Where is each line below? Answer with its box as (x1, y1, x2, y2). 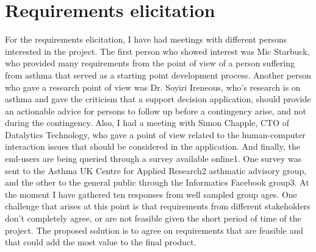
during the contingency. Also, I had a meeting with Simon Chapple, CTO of (5, 116, 290, 129)
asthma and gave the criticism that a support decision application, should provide (5, 93, 311, 105)
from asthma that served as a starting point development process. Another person (5, 68, 312, 81)
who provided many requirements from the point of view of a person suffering (5, 57, 295, 69)
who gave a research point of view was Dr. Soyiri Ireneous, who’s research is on (5, 80, 301, 93)
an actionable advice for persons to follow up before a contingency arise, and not (5, 104, 306, 117)
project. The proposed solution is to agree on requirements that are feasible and (5, 223, 304, 236)
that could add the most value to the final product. (5, 236, 196, 248)
